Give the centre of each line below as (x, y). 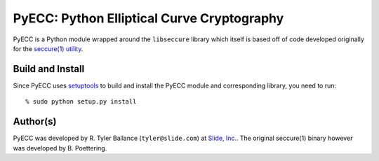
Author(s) (35, 121)
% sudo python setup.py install (81, 102)
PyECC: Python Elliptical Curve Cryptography (148, 18)
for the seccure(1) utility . (48, 48)
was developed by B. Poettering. (60, 148)
